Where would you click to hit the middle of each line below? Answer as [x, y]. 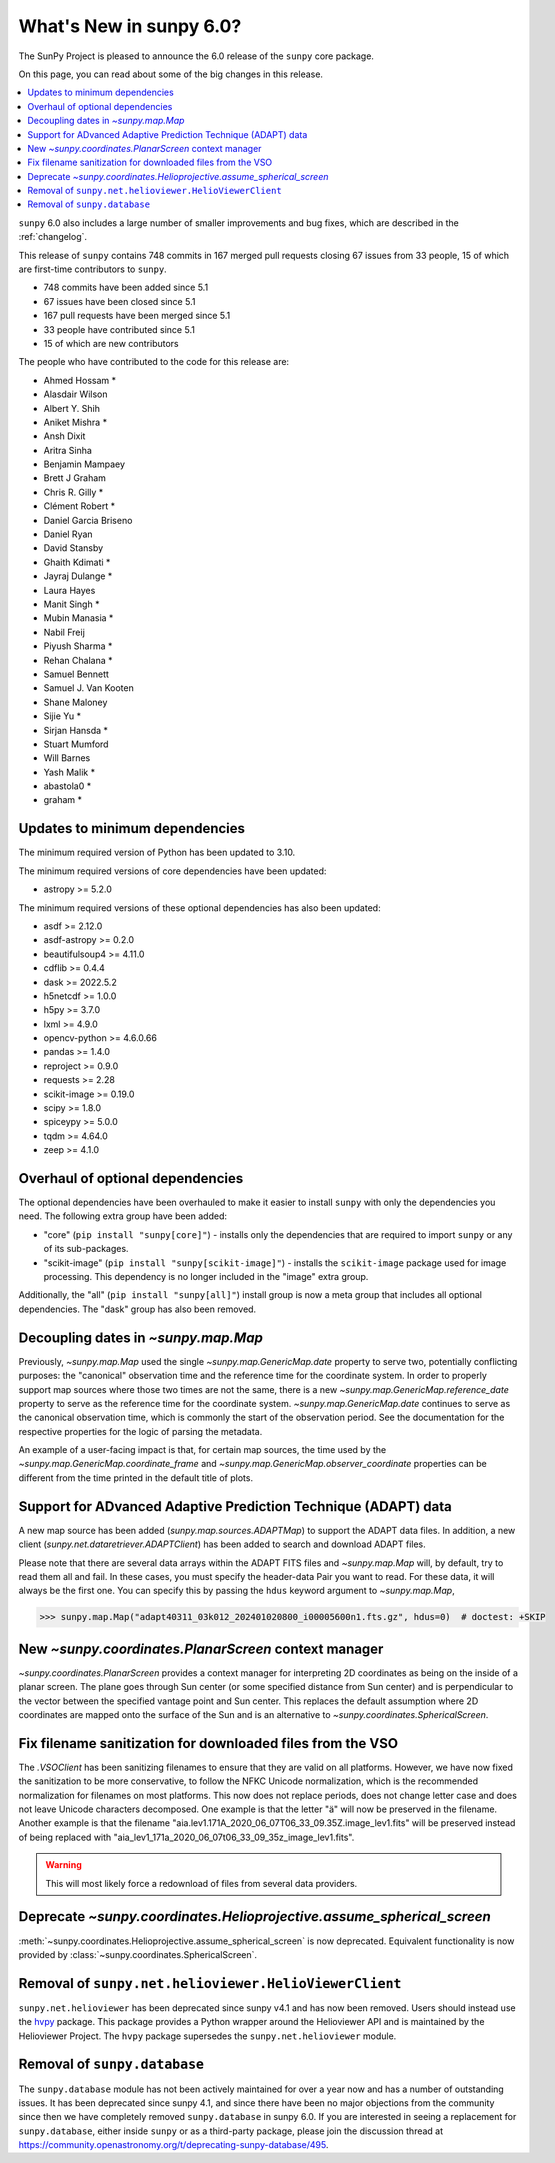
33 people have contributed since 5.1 [119, 329]
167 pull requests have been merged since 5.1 [137, 316]
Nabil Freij [64, 632]
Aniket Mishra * [75, 422]
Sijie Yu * [62, 716]
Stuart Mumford [76, 744]
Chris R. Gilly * [73, 492]
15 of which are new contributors [111, 343]
